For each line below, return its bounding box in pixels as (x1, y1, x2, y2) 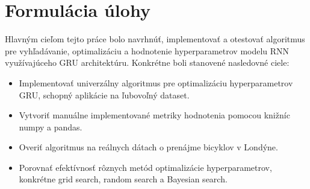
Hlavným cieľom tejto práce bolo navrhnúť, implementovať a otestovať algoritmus (5, 33, 305, 45)
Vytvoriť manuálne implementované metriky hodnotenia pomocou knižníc (19, 109, 290, 121)
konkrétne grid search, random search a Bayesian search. (19, 173, 228, 185)
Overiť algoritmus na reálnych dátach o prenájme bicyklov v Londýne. (19, 141, 278, 153)
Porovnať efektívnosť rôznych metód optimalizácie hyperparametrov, (19, 161, 272, 173)
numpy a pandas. (19, 120, 82, 133)
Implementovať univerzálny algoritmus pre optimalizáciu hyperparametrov (19, 76, 293, 89)
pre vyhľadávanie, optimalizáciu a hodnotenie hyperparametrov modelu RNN (5, 44, 290, 57)
